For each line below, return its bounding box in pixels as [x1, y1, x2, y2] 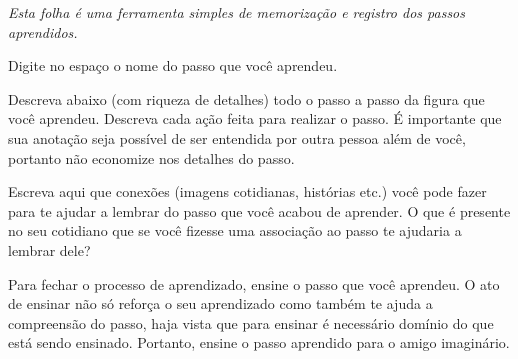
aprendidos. [8, 21, 78, 42]
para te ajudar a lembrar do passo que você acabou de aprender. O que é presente [8, 200, 511, 221]
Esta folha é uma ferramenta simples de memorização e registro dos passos [8, 2, 465, 22]
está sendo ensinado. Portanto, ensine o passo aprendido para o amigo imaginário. [8, 332, 510, 353]
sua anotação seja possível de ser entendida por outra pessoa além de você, [8, 127, 466, 148]
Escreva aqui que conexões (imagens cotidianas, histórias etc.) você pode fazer [8, 181, 487, 202]
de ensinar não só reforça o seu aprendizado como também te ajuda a [8, 293, 433, 314]
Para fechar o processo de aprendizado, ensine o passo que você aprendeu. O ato [8, 273, 500, 294]
